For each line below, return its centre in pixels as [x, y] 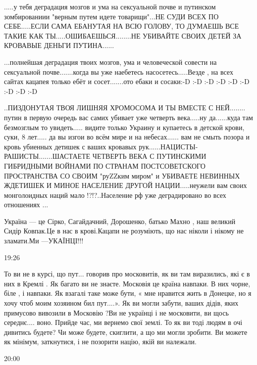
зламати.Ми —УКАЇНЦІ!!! [44, 241]
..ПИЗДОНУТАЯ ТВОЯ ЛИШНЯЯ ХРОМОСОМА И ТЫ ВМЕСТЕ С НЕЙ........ [125, 108]
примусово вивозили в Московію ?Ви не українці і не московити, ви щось [116, 312]
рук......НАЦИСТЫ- [168, 146]
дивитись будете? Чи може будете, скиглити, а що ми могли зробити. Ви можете [126, 332]
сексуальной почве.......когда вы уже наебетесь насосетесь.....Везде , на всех [119, 71]
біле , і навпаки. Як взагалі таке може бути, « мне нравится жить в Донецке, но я [128, 293]
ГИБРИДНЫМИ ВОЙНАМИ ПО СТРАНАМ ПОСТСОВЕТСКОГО [105, 165]
